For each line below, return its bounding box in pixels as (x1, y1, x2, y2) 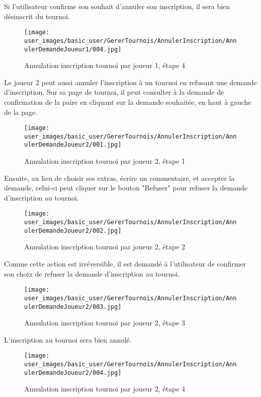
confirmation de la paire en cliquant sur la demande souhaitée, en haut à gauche (4, 96, 251, 107)
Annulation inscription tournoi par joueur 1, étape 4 (24, 60, 185, 71)
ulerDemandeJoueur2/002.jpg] (24, 227, 122, 234)
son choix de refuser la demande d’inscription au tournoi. (4, 268, 180, 279)
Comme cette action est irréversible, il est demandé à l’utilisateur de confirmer (4, 258, 246, 269)
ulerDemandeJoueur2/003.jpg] (24, 303, 122, 310)
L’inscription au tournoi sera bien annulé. (4, 334, 132, 345)
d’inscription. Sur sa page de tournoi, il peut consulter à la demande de (4, 87, 224, 97)
